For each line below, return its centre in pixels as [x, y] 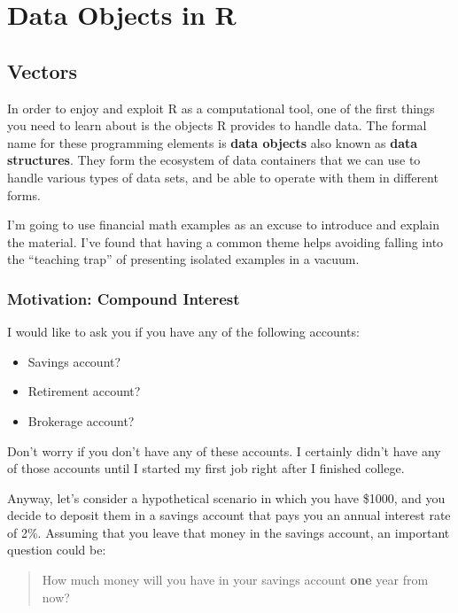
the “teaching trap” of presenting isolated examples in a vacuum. [183, 259]
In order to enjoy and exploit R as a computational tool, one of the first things [221, 108]
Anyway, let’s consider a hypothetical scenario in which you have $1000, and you [226, 497]
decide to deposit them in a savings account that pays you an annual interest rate [229, 515]
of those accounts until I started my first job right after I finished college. [206, 468]
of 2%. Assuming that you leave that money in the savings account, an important [229, 532]
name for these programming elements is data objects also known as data [213, 142]
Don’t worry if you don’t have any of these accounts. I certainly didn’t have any [224, 450]
